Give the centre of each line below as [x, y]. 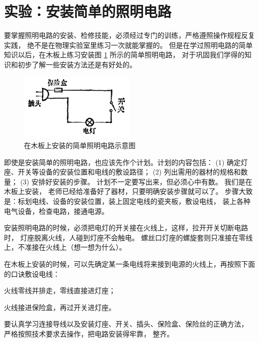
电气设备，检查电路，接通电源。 [56, 211]
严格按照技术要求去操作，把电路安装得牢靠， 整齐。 [89, 333]
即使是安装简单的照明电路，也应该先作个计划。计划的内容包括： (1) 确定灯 [126, 162]
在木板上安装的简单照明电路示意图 [80, 145]
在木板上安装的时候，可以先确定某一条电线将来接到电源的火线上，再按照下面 [129, 263]
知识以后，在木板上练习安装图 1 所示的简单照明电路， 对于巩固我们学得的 [124, 55]
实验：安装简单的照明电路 [88, 11]
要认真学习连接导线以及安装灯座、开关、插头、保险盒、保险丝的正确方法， [126, 324]
